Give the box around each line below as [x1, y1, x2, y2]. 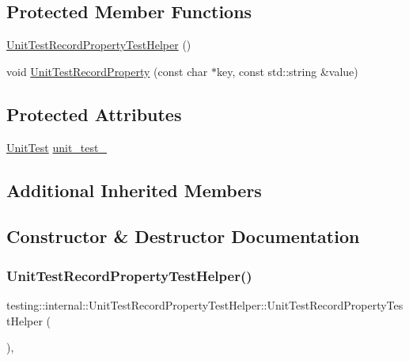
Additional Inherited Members [6, 177, 262, 202]
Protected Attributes [6, 101, 182, 126]
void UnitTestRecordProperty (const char [6, 63, 208, 79]
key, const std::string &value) [216, 63, 358, 79]
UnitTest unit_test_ [6, 139, 107, 155]
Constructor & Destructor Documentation [6, 224, 360, 249]
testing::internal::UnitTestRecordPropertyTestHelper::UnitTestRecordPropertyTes [6, 296, 403, 313]
